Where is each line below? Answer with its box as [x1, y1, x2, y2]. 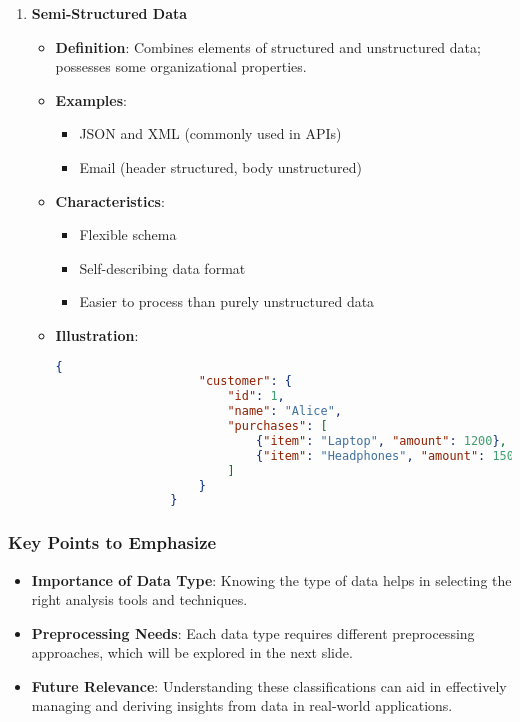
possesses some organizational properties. [55, 56, 307, 77]
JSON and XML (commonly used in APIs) [79, 123, 342, 144]
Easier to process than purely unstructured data [79, 291, 375, 312]
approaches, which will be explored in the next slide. [31, 642, 353, 663]
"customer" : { [198, 374, 292, 389]
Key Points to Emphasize [8, 530, 217, 555]
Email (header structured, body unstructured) [79, 156, 362, 177]
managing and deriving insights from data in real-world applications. [31, 695, 453, 716]
